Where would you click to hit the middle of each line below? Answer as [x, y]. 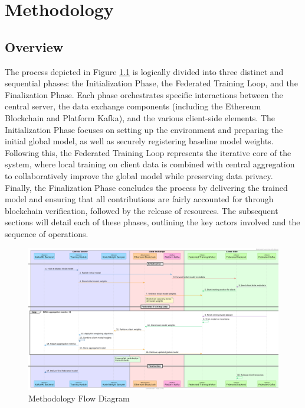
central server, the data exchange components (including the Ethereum [133, 106]
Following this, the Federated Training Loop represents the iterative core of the [148, 152]
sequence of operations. [47, 233]
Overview [34, 46]
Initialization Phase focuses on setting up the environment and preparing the [144, 129]
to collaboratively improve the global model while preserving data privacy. [139, 175]
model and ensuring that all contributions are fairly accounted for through [139, 199]
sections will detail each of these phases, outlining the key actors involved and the [152, 222]
